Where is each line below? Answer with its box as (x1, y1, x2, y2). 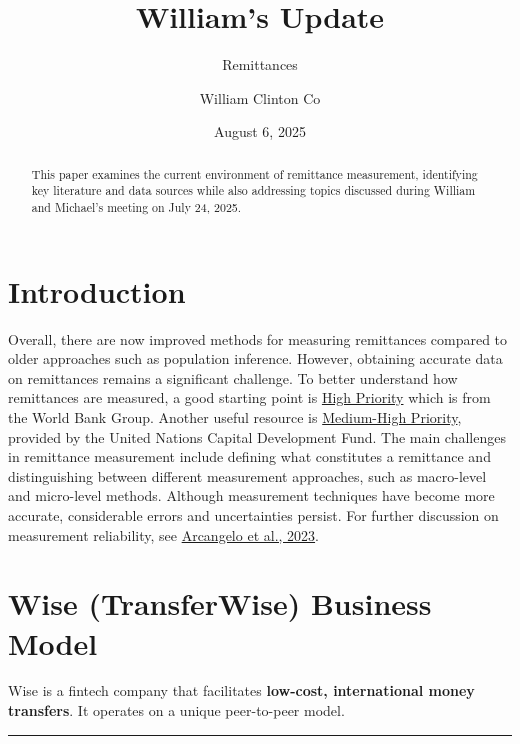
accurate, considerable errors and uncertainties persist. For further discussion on (8, 504, 499, 525)
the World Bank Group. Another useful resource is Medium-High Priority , (8, 406, 462, 427)
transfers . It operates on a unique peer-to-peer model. (8, 700, 345, 721)
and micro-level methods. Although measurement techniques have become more (8, 485, 495, 506)
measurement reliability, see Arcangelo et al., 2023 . (8, 524, 319, 545)
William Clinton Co (199, 87, 321, 108)
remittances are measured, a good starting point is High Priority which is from (8, 387, 491, 408)
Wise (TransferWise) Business (8, 583, 432, 624)
